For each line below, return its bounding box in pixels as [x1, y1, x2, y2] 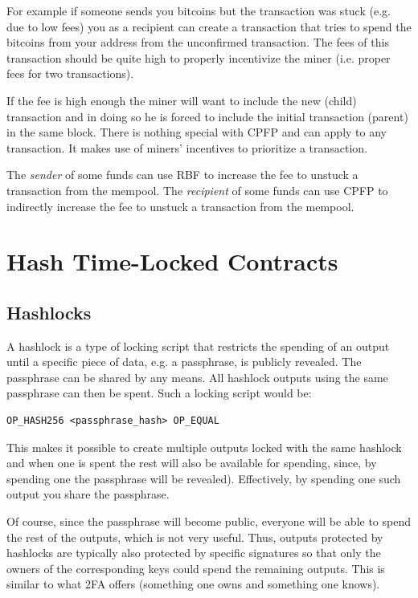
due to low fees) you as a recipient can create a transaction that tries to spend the [6, 18, 412, 35]
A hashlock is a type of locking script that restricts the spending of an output [6, 337, 390, 354]
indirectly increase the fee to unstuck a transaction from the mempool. [6, 197, 354, 214]
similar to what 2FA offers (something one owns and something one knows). [6, 576, 380, 592]
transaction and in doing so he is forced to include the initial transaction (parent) [6, 108, 408, 124]
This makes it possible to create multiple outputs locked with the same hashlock [6, 438, 402, 455]
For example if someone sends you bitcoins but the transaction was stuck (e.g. [6, 2, 391, 18]
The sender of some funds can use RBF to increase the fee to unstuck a [6, 166, 359, 183]
